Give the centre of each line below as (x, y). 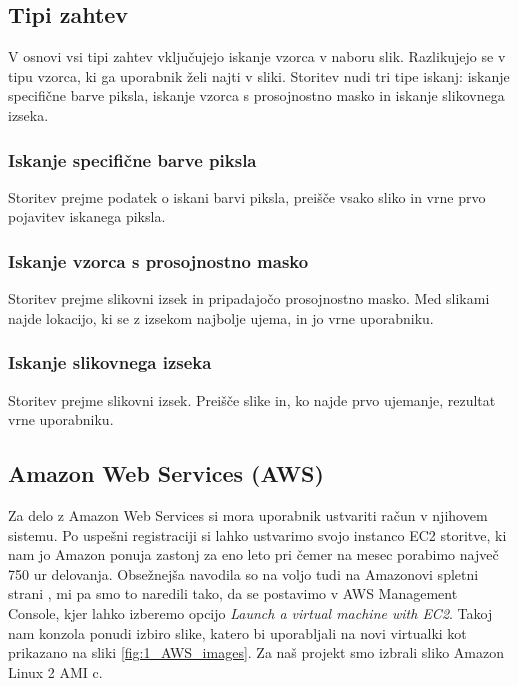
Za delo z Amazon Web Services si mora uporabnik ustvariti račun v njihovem (248, 515)
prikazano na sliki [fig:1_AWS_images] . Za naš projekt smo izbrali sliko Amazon (256, 652)
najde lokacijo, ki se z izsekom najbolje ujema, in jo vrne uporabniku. (221, 317)
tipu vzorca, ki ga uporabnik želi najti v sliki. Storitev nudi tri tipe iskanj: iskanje (259, 75)
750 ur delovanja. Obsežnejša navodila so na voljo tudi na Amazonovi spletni (243, 573)
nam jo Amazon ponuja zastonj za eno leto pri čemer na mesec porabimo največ (253, 554)
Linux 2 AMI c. (55, 671)
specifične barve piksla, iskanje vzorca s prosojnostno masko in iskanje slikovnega (256, 95)
